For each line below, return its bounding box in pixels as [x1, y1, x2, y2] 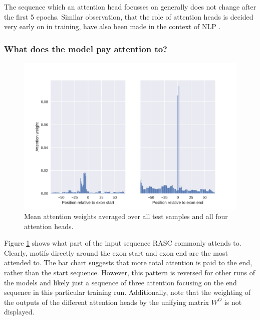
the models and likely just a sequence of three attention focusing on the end [4, 277, 237, 287]
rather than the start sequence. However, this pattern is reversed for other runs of [4, 267, 255, 278]
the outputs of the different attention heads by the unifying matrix [4, 296, 209, 307]
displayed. [4, 306, 35, 317]
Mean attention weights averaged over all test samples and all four [24, 211, 228, 222]
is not [224, 296, 242, 307]
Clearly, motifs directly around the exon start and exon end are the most [4, 247, 228, 258]
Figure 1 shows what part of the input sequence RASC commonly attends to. [4, 238, 241, 248]
